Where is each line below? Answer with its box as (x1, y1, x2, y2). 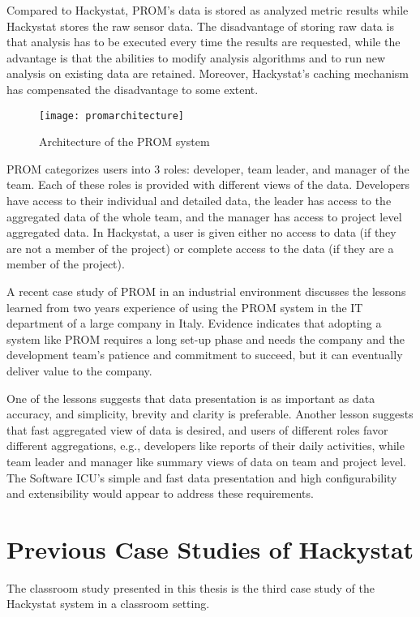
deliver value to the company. (6, 362, 152, 379)
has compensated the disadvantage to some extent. (6, 80, 259, 97)
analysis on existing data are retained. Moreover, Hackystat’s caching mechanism (6, 65, 409, 82)
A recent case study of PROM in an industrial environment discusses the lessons (6, 282, 406, 299)
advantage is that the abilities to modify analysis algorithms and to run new (6, 49, 386, 66)
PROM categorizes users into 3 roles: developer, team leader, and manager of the (6, 160, 409, 177)
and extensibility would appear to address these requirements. (6, 485, 314, 502)
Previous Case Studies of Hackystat (6, 532, 414, 565)
